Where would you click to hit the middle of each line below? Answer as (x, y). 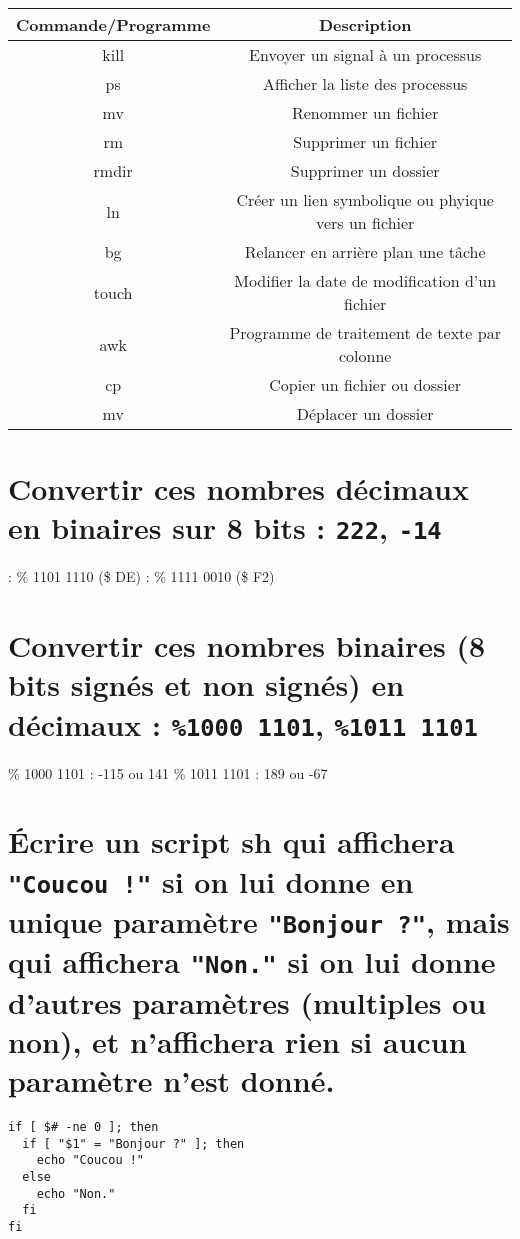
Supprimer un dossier (365, 170)
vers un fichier (365, 222)
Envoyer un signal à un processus (365, 54)
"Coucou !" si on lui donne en (211, 880)
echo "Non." (76, 1193)
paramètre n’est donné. (171, 1079)
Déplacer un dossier (365, 413)
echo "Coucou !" (90, 1160)
